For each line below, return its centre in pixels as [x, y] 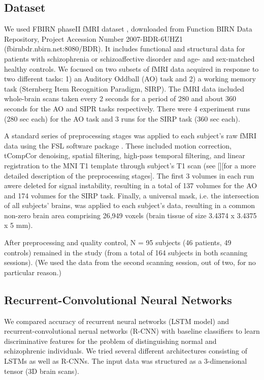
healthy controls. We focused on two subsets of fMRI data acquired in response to [131, 68]
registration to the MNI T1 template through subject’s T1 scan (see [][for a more [130, 165]
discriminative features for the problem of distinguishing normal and [110, 341]
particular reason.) [33, 272]
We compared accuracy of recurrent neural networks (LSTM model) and [117, 321]
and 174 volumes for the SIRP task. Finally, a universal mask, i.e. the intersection [131, 195]
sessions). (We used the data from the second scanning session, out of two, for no [130, 262]
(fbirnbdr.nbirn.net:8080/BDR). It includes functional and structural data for [125, 49]
